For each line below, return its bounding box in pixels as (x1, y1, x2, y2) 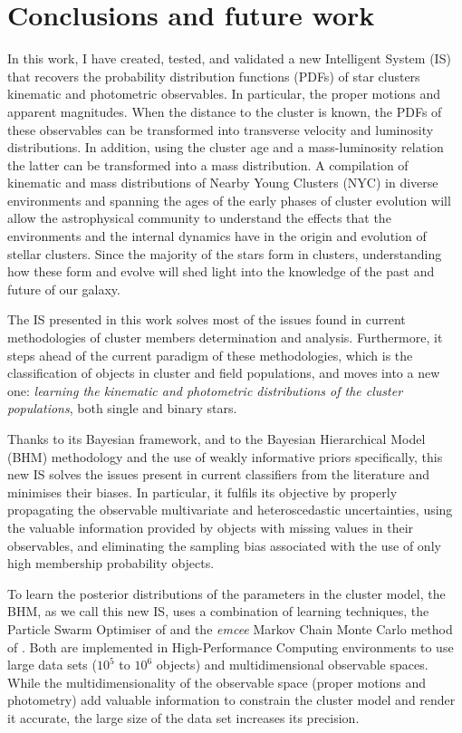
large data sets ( (7, 655, 97, 674)
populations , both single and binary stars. (7, 399, 237, 418)
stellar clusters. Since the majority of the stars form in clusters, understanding (7, 244, 442, 263)
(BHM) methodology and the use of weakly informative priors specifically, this (7, 447, 443, 466)
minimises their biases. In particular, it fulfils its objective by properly (7, 482, 398, 501)
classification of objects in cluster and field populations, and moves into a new (7, 363, 440, 382)
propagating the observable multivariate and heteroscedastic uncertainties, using (7, 500, 453, 519)
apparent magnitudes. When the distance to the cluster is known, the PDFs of (7, 101, 442, 121)
